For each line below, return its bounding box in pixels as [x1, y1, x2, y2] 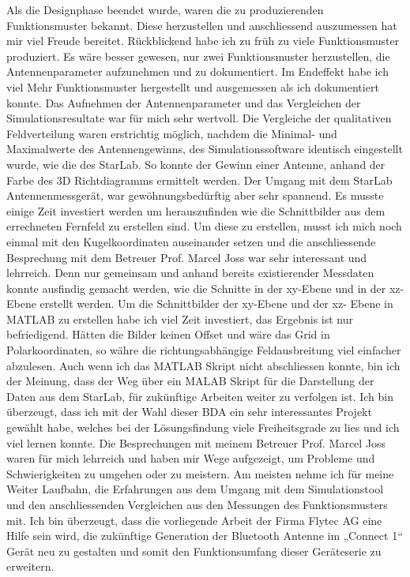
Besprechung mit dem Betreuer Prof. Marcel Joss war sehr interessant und [6, 249, 367, 265]
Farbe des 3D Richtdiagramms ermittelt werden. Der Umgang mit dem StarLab [6, 171, 393, 188]
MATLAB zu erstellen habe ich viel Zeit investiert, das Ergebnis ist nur [6, 310, 353, 327]
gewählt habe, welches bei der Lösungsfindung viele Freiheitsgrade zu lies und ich [6, 419, 400, 436]
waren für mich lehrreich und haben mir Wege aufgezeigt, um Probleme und [6, 450, 375, 466]
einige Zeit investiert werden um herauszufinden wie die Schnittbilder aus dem [6, 202, 386, 219]
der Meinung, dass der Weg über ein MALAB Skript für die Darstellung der [6, 373, 374, 389]
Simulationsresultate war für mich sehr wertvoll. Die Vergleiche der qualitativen [6, 110, 392, 126]
